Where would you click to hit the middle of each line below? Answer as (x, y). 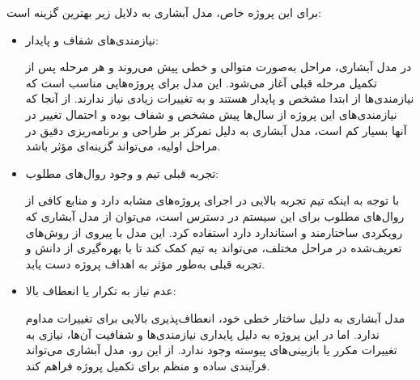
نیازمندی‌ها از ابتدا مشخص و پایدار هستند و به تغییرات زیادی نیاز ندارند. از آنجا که (220, 98)
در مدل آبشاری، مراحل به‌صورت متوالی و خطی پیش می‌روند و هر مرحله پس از (218, 67)
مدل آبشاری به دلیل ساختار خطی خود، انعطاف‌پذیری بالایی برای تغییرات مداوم (215, 317)
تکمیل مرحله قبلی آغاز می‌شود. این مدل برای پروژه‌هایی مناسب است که (201, 82)
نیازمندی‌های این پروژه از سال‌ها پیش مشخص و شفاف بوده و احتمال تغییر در (211, 114)
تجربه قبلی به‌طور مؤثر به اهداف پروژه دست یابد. (145, 263)
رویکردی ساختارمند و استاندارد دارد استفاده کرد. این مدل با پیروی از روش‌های (214, 232)
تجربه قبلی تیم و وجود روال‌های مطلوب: (122, 173)
